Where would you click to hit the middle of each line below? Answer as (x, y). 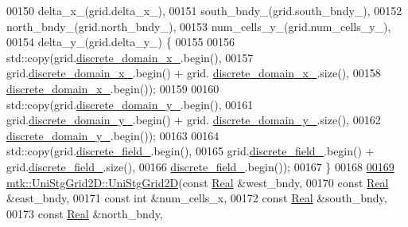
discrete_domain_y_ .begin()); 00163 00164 (113, 135)
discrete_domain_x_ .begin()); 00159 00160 (113, 88)
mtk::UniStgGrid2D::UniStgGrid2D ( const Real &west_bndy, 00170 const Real (198, 182)
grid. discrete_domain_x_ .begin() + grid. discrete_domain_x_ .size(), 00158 (194, 73)
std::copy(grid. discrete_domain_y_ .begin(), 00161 (130, 104)
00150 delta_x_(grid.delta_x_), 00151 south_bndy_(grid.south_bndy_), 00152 (204, 10)
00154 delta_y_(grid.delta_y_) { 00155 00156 (121, 42)
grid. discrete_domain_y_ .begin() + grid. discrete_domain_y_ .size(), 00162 (194, 120)
